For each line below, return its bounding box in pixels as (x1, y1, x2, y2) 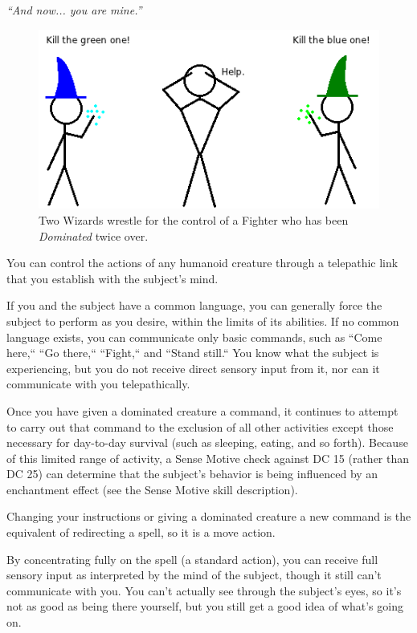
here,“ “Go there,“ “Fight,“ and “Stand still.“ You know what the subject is (6, 344, 379, 361)
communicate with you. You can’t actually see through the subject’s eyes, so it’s (6, 582, 402, 599)
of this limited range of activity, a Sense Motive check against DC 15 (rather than (6, 449, 410, 466)
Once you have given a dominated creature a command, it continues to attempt (6, 402, 399, 419)
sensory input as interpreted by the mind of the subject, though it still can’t (6, 566, 382, 583)
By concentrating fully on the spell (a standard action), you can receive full (6, 550, 378, 567)
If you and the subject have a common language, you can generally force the (6, 297, 382, 314)
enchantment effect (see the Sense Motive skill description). (6, 481, 298, 497)
